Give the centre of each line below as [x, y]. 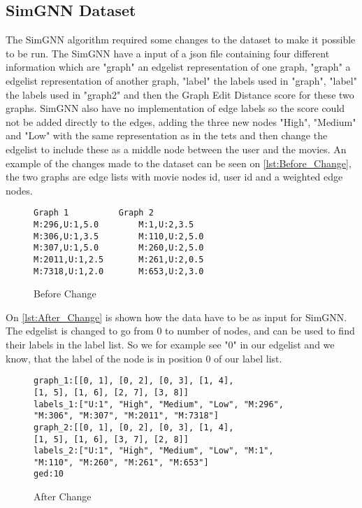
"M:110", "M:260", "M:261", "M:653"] [121, 462]
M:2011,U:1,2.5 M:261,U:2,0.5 [119, 259]
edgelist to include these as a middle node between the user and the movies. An [176, 149]
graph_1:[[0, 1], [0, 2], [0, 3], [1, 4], [134, 381]
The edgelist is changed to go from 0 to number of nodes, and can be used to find [180, 331]
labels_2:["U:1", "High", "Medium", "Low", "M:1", [154, 451]
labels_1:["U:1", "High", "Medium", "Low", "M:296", [159, 404]
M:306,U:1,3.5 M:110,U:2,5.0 [119, 236]
